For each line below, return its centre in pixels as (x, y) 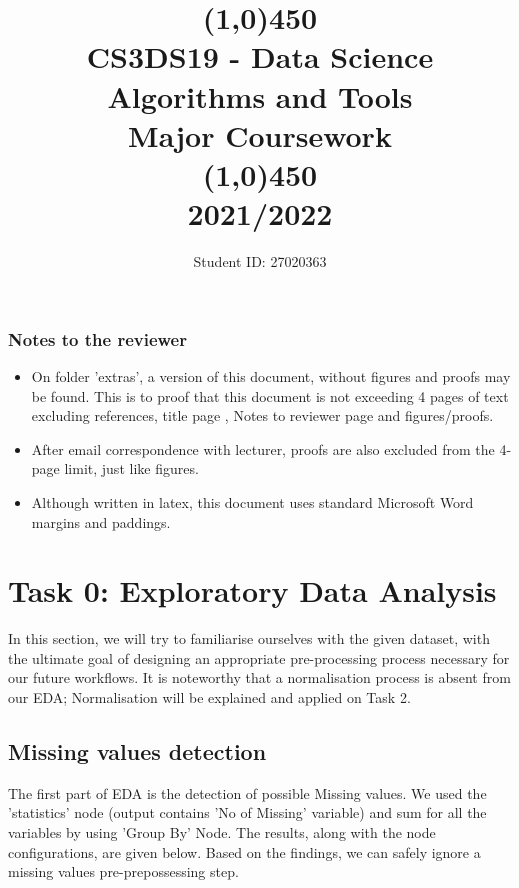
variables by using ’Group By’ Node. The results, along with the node (222, 832)
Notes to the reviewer (97, 338)
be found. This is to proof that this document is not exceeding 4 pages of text (270, 395)
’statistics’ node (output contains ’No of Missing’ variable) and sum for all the (247, 812)
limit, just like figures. (131, 468)
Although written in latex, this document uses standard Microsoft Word (252, 501)
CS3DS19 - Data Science (260, 56)
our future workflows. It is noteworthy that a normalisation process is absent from (259, 677)
